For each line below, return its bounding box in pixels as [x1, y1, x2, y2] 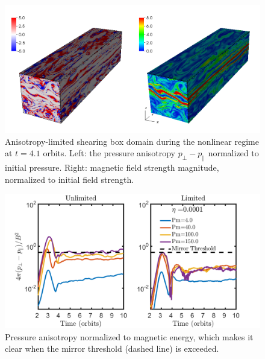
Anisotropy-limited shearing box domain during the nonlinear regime [5, 135, 259, 147]
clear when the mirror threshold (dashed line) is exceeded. [5, 342, 219, 355]
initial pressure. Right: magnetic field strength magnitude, [5, 160, 219, 173]
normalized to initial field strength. [5, 173, 134, 185]
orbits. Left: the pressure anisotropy [43, 147, 176, 159]
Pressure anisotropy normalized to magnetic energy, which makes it [5, 330, 254, 343]
